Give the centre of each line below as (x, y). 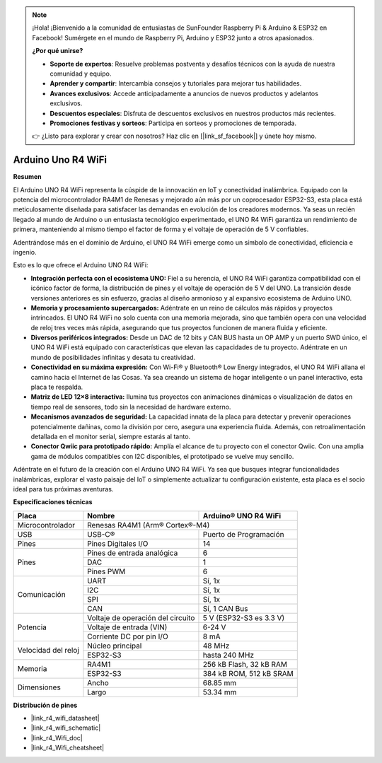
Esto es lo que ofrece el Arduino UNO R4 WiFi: (81, 265)
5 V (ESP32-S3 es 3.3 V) (244, 617)
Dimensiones (39, 687)
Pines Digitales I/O (118, 543)
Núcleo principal (115, 646)
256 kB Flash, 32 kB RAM (245, 664)
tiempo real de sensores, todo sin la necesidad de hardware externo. (131, 407)
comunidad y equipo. (81, 74)
